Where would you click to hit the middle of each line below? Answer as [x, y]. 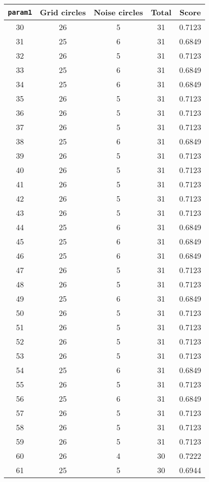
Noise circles [118, 12]
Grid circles [63, 12]
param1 [20, 12]
